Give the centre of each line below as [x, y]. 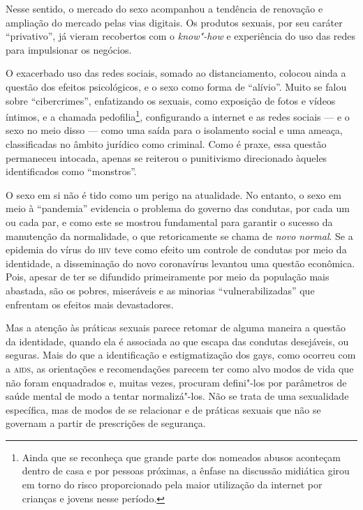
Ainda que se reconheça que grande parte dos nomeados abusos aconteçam [181, 457]
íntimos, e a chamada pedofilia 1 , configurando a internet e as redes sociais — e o [178, 115]
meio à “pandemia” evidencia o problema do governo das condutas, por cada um [178, 208]
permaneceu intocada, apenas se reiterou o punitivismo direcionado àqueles [166, 157]
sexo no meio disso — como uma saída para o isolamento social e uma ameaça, [175, 130]
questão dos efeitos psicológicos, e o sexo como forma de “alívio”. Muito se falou [176, 86]
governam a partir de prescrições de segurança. [106, 423]
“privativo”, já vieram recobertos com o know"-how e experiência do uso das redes [181, 36]
